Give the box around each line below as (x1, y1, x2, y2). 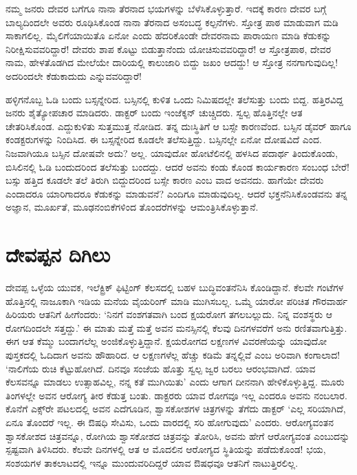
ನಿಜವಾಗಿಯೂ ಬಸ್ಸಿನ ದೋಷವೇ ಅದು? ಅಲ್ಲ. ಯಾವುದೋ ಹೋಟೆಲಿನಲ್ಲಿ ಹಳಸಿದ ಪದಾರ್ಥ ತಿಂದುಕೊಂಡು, (6, 145, 338, 160)
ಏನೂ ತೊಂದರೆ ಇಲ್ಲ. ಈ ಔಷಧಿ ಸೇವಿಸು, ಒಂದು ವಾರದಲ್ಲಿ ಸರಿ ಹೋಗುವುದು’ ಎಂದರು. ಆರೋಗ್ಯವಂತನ (6, 414, 334, 429)
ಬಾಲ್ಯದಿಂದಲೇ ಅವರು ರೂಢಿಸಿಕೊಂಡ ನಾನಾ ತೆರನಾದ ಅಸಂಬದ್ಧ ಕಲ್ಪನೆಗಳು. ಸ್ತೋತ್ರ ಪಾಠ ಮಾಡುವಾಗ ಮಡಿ (6, 14, 338, 29)
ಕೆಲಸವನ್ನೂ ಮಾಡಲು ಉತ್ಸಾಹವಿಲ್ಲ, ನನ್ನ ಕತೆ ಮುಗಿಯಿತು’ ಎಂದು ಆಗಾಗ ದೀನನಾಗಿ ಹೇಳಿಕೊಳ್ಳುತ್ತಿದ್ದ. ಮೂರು (6, 374, 345, 389)
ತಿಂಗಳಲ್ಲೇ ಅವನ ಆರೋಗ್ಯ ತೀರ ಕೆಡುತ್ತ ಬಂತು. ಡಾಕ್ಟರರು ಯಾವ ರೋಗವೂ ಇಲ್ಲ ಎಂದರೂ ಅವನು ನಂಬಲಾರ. (6, 388, 347, 402)
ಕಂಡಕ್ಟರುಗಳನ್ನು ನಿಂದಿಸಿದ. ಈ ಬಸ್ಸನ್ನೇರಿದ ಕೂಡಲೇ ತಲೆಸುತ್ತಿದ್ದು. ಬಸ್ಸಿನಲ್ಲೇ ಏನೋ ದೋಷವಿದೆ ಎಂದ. (6, 132, 322, 147)
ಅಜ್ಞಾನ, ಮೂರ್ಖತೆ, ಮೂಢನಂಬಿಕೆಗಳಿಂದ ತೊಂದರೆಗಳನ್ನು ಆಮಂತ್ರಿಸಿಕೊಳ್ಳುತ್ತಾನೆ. (6, 200, 259, 214)
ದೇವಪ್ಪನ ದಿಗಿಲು (6, 240, 111, 268)
